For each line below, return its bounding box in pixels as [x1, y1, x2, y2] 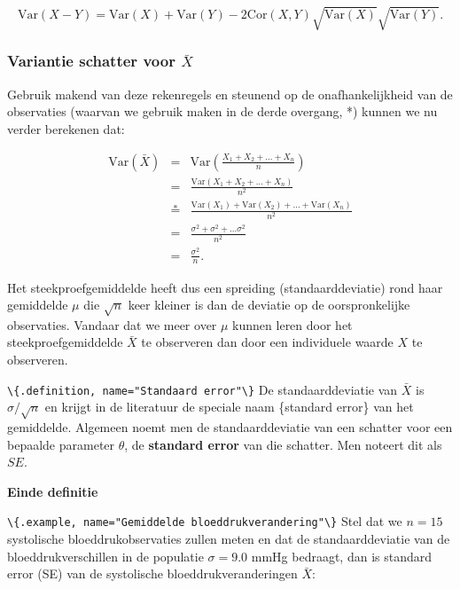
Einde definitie [7, 482, 98, 500]
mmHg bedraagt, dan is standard [251, 546, 433, 565]
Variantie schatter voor [7, 50, 175, 72]
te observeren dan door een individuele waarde [141, 333, 394, 351]
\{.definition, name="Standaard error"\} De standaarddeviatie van [7, 380, 398, 398]
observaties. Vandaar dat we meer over [7, 315, 217, 334]
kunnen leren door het [232, 315, 353, 334]
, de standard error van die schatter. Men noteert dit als [124, 435, 442, 453]
